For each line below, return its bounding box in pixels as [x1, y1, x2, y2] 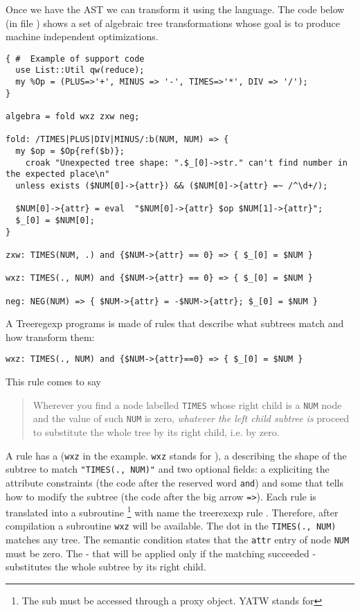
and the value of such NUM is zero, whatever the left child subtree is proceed [33, 411, 350, 426]
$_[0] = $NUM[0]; [15, 215, 95, 225]
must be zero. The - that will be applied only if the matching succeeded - [6, 545, 316, 560]
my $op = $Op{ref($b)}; [15, 146, 125, 157]
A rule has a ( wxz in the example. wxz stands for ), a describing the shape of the [6, 448, 347, 462]
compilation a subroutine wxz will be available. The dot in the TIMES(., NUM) [6, 518, 336, 533]
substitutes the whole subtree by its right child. [6, 559, 206, 574]
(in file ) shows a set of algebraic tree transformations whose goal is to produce [6, 15, 340, 30]
